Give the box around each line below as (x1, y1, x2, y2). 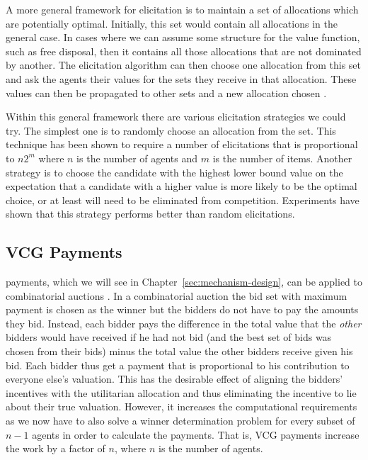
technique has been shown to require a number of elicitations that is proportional (6, 137, 358, 152)
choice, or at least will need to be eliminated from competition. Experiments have (6, 192, 360, 207)
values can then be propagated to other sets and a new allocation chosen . (6, 85, 327, 100)
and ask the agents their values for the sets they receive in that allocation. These (6, 71, 357, 86)
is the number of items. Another (212, 150, 352, 165)
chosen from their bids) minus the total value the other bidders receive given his (6, 344, 353, 359)
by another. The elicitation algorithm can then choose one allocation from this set (6, 57, 362, 72)
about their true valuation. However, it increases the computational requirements (6, 399, 357, 414)
